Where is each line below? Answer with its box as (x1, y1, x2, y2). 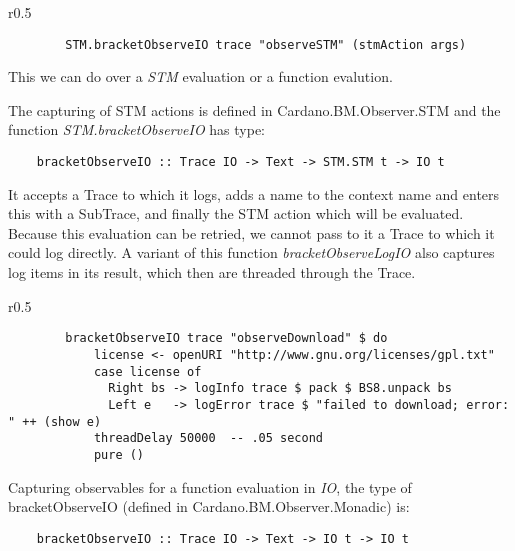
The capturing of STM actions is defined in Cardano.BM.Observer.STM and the (8, 99, 501, 120)
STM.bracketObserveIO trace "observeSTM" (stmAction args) (65, 37, 467, 52)
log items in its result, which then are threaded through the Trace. (8, 262, 416, 283)
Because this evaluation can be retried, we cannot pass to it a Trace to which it (8, 222, 495, 243)
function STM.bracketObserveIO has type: (8, 119, 265, 140)
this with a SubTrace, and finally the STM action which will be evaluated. (8, 203, 464, 224)
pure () (93, 447, 145, 462)
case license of (93, 364, 202, 379)
